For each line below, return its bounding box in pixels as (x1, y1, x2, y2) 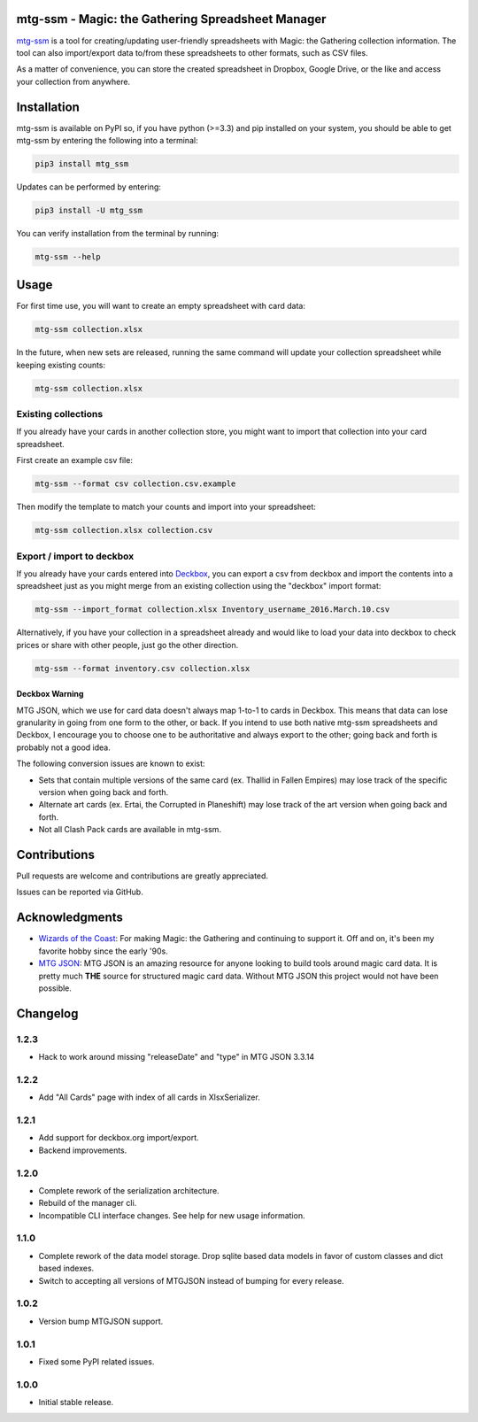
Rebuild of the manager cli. (38, 1198, 137, 1209)
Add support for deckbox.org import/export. (38, 1132, 199, 1143)
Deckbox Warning (16, 689, 84, 699)
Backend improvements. (38, 1145, 127, 1155)
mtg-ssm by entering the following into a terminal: (16, 135, 198, 145)
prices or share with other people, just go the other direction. (16, 639, 239, 650)
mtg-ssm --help (35, 251, 101, 261)
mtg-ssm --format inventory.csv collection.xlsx (35, 663, 251, 673)
